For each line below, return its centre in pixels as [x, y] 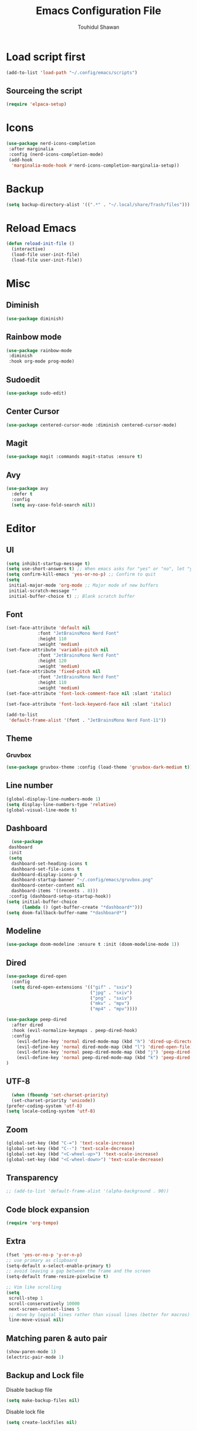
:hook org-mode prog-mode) [42, 361]
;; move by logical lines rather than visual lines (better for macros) [99, 1315]
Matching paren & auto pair [57, 1338]
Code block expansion [48, 1210]
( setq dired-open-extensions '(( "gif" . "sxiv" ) [72, 987]
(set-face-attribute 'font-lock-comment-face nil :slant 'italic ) [89, 693]
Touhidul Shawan [98, 27]
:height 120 [52, 661]
